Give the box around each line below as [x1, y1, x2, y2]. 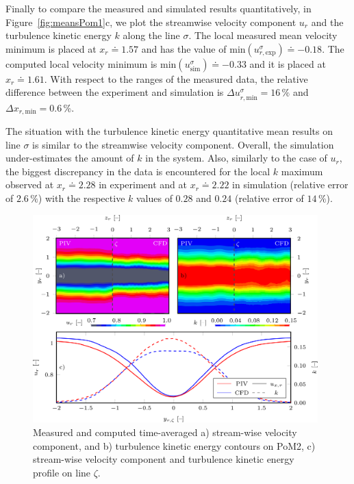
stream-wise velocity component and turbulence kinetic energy [33, 452, 294, 466]
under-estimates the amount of [5, 151, 134, 165]
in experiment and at [99, 177, 187, 192]
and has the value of [141, 41, 227, 55]
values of [136, 190, 173, 205]
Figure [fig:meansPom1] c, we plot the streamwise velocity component [5, 14, 296, 29]
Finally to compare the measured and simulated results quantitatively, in [5, 1, 312, 15]
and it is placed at [249, 56, 326, 71]
